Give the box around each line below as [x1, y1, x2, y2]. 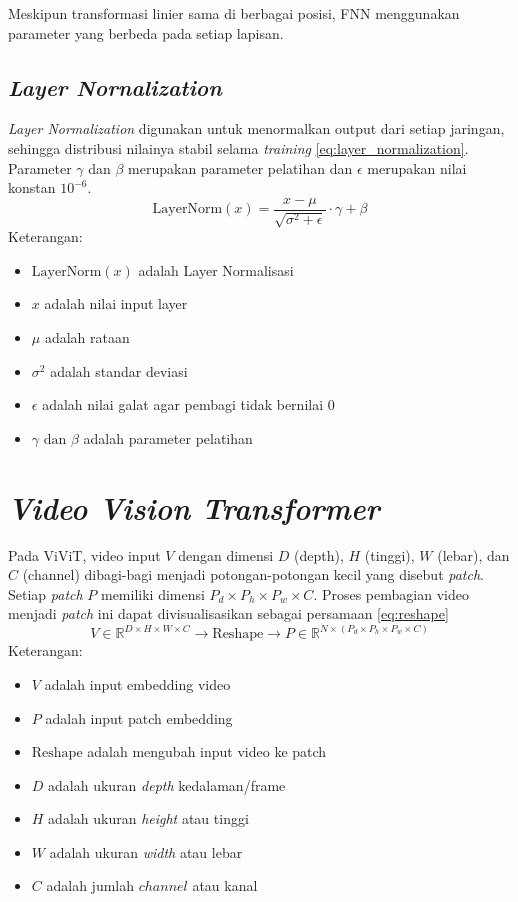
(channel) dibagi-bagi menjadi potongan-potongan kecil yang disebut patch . [22, 564, 485, 585]
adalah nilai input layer [44, 293, 188, 314]
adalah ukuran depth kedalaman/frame [48, 774, 286, 795]
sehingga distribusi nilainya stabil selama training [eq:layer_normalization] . [8, 137, 469, 158]
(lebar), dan [437, 544, 510, 565]
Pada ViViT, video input [8, 544, 161, 565]
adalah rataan [44, 327, 130, 347]
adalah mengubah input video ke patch [87, 741, 327, 762]
